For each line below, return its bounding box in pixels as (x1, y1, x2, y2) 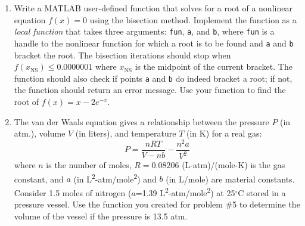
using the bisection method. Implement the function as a (89, 13, 297, 26)
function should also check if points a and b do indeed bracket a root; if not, (14, 72, 292, 84)
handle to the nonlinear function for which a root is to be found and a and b (14, 36, 294, 49)
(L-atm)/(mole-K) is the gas (182, 159, 285, 171)
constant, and (14, 172, 64, 185)
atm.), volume (14, 127, 66, 140)
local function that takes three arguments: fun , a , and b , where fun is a (14, 25, 275, 38)
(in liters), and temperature (75, 127, 176, 140)
